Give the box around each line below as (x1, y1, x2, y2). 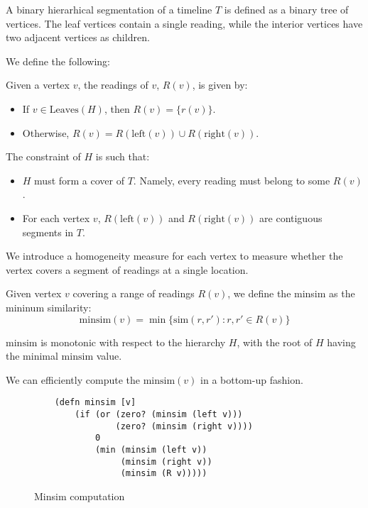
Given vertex (6, 286, 62, 301)
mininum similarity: (6, 299, 92, 314)
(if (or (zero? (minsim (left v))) (75, 409, 243, 419)
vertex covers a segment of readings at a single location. (6, 262, 249, 277)
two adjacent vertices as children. (6, 30, 150, 45)
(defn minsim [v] (54, 397, 136, 408)
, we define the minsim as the (227, 286, 355, 301)
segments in (22, 224, 74, 239)
